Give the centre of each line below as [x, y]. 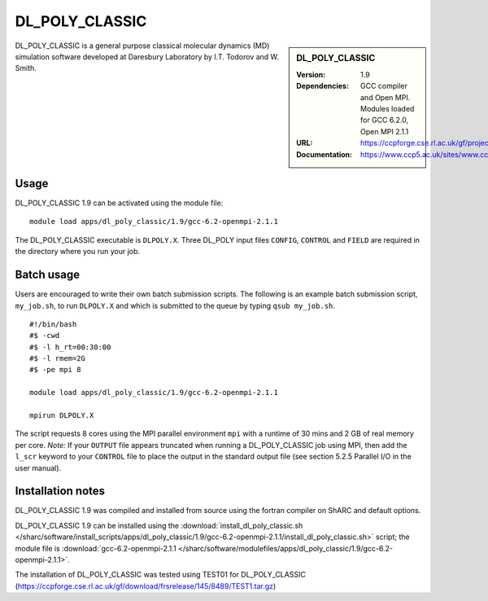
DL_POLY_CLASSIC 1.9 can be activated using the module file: [119, 203]
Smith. [26, 68]
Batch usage [48, 275]
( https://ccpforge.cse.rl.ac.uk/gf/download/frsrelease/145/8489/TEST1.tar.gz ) [146, 586]
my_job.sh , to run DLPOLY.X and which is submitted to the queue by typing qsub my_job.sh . [175, 305]
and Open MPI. [386, 97]
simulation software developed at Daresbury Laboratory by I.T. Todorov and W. [147, 56]
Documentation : [325, 154]
